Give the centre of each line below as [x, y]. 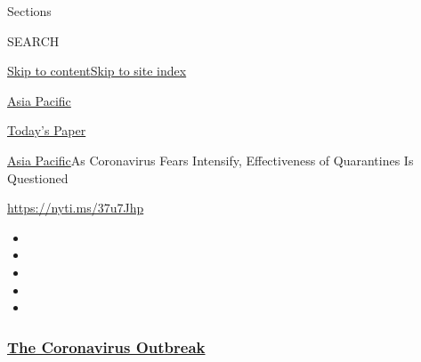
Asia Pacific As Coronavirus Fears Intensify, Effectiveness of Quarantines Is [210, 160]
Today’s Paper [47, 130]
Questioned [38, 177]
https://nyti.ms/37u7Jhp [76, 208]
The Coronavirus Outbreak [106, 346]
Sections [29, 11]
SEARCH [33, 40]
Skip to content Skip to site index [97, 71]
